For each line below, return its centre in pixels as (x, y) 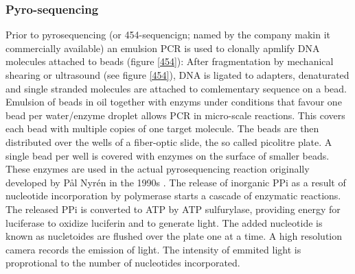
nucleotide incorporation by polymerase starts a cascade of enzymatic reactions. (173, 196)
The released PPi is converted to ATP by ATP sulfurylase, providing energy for (173, 209)
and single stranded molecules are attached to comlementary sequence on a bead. (176, 88)
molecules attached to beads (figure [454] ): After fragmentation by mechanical (170, 61)
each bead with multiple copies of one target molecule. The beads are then (162, 128)
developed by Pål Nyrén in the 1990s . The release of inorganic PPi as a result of (176, 182)
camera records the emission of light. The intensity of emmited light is (153, 249)
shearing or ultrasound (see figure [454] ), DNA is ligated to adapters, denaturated (177, 75)
